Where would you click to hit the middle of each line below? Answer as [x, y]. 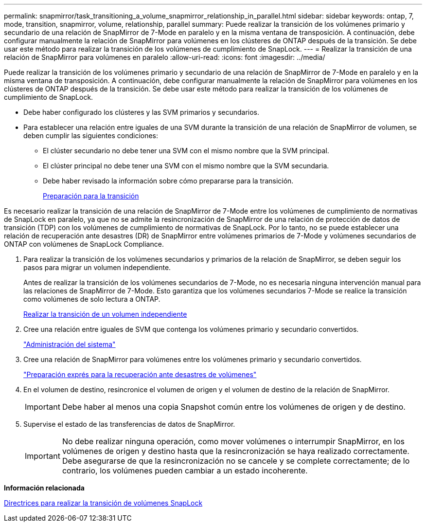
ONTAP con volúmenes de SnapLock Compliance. [84, 244]
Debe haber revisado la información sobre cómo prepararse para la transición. [168, 181]
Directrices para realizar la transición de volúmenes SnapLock [103, 503]
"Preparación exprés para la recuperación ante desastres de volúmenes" [140, 374]
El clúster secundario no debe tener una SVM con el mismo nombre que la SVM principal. [186, 151]
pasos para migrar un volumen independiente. [97, 267]
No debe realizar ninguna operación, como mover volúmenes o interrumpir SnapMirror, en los [233, 441]
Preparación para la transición [91, 196]
